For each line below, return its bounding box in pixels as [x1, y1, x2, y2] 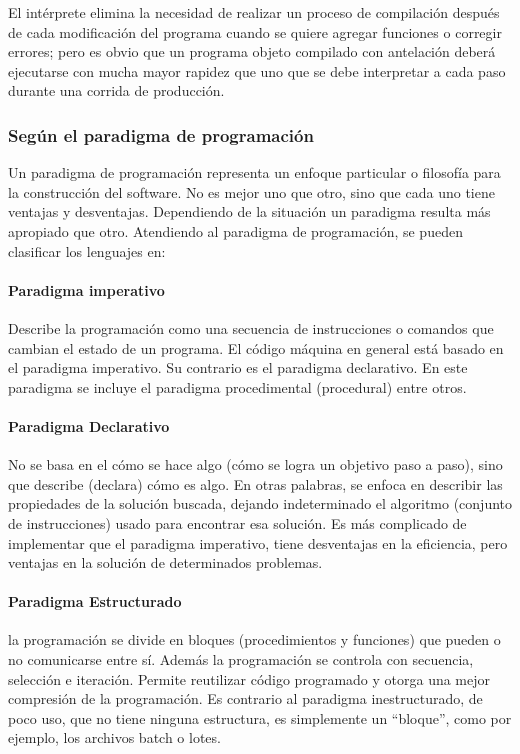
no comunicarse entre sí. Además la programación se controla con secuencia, [8, 649, 474, 670]
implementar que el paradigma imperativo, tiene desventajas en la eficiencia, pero [8, 532, 508, 553]
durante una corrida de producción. [8, 80, 225, 101]
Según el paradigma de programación [8, 122, 314, 147]
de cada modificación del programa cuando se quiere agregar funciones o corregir [8, 21, 502, 42]
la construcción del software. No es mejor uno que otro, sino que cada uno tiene [8, 181, 495, 202]
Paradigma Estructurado [8, 591, 182, 612]
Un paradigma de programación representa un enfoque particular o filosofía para [8, 162, 501, 183]
